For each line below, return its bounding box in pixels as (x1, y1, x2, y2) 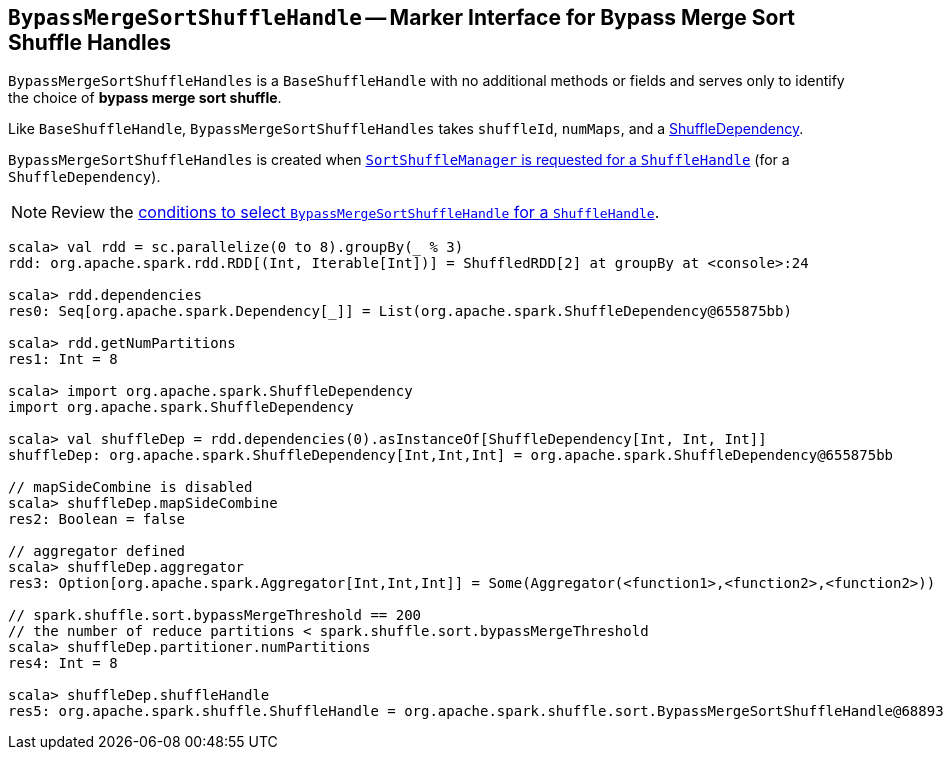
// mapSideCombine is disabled (8, 479, 253, 496)
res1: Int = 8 (8, 351, 118, 368)
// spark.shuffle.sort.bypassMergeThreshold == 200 (8, 607, 422, 624)
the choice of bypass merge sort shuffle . (8, 89, 282, 107)
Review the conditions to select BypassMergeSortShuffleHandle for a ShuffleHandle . (51, 202, 660, 223)
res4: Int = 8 (8, 655, 118, 672)
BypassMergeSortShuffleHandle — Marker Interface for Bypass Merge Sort (8, 5, 796, 30)
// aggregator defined (8, 543, 186, 560)
